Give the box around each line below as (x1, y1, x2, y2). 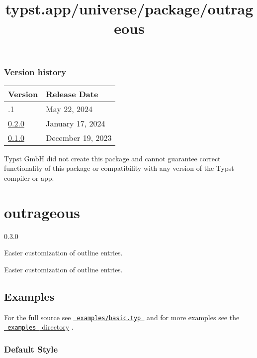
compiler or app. (4, 173, 54, 183)
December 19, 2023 (46, 131, 112, 143)
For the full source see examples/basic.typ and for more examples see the (4, 312, 240, 322)
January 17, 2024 (46, 117, 105, 129)
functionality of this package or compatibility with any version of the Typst (4, 163, 234, 173)
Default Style (4, 343, 58, 355)
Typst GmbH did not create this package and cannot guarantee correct (4, 153, 221, 163)
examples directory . (7, 322, 74, 332)
